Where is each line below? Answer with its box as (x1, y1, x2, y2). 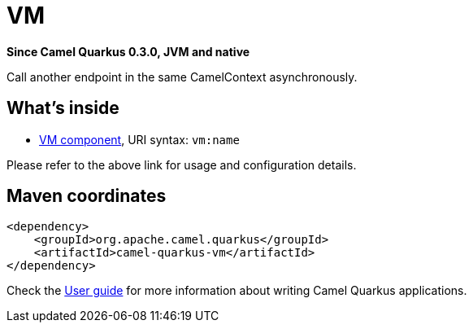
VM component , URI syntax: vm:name (39, 132, 240, 147)
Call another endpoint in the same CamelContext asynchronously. (7, 69, 358, 84)
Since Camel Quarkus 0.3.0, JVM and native (7, 44, 250, 59)
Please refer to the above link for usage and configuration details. (7, 157, 357, 172)
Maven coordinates (7, 186, 167, 207)
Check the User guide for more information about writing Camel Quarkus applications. (7, 283, 467, 298)
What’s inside (7, 98, 119, 119)
